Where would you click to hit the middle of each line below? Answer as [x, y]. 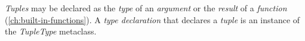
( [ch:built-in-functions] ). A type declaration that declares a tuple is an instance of [152, 19]
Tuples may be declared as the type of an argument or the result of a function [146, 8]
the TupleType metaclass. [51, 31]
